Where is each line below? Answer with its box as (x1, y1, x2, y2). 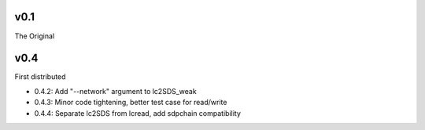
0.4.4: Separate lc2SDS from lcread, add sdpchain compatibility (34, 108, 242, 117)
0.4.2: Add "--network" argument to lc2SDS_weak (34, 86, 197, 96)
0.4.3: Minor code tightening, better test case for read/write (34, 98, 227, 107)
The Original (14, 31, 55, 41)
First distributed (14, 72, 66, 81)
